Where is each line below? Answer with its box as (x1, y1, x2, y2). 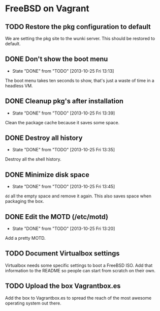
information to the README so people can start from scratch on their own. (5, 267, 156, 273)
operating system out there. (5, 300, 62, 306)
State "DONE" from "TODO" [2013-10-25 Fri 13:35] (12, 147, 115, 153)
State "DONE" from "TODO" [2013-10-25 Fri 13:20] (12, 226, 115, 231)
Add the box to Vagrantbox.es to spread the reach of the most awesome (5, 295, 152, 301)
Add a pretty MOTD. (5, 235, 46, 241)
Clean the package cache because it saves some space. (5, 119, 120, 125)
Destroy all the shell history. (5, 156, 62, 162)
